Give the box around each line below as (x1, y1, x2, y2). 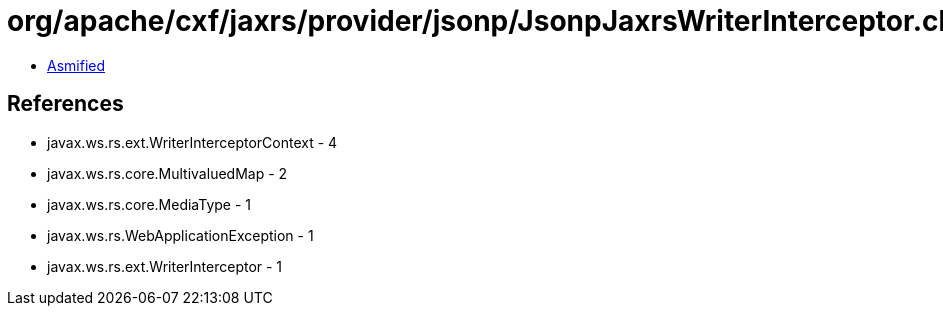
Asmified (47, 56, 106, 74)
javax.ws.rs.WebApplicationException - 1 (47, 226, 314, 244)
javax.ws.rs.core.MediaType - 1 (47, 195, 252, 213)
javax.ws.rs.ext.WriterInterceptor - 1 (47, 257, 283, 275)
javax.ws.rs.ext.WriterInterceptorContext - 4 (47, 133, 338, 151)
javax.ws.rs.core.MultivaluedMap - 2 (47, 164, 288, 182)
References (7, 91, 124, 117)
